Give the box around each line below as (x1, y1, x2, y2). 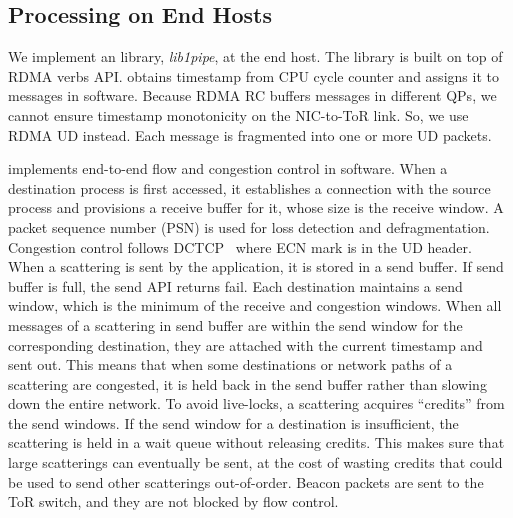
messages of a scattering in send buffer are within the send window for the (8, 314, 463, 335)
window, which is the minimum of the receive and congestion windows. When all (8, 295, 502, 316)
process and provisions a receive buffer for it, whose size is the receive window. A (8, 197, 504, 218)
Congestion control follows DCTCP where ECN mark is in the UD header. (8, 236, 472, 257)
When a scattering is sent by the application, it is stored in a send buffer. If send (8, 256, 504, 277)
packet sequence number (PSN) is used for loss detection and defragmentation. (8, 216, 490, 237)
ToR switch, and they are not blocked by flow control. (8, 491, 339, 512)
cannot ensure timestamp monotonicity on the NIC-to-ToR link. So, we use (8, 104, 469, 125)
